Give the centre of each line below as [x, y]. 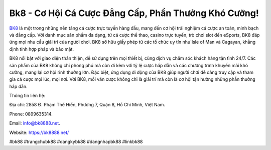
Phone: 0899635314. [31, 114]
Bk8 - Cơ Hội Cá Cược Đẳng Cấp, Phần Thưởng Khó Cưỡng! [134, 13]
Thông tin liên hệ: [27, 96]
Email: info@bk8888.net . [35, 123]
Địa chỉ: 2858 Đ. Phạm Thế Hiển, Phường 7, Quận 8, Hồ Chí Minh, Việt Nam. [87, 105]
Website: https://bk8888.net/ [39, 132]
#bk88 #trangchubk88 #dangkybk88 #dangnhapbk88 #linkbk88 [76, 142]
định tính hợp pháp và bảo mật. [41, 49]
